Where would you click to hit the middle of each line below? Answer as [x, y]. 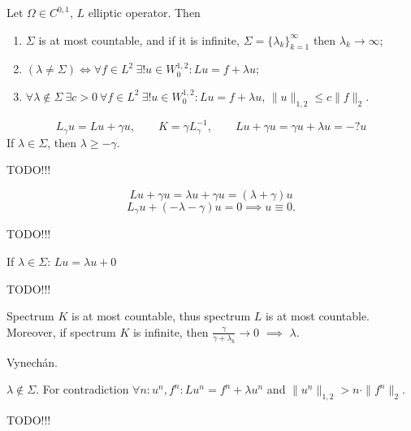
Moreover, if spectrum [61, 331]
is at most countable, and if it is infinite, [139, 39]
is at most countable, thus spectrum [161, 316]
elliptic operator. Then [144, 12]
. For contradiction [82, 389]
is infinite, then [171, 331]
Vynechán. [32, 361]
